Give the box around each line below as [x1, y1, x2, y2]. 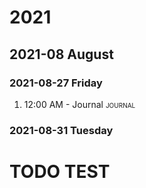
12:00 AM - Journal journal [23, 98, 136, 110]
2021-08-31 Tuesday [9, 123, 114, 137]
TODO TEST [9, 160, 111, 183]
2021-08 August [9, 46, 114, 63]
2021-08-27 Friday [9, 76, 103, 90]
